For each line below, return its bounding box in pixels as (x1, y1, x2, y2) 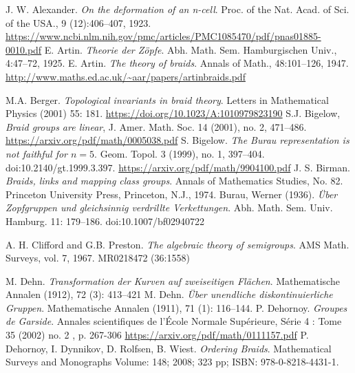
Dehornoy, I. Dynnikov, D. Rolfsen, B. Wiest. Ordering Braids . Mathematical (6, 341, 332, 355)
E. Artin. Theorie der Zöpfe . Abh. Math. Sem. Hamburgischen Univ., (44, 42, 337, 56)
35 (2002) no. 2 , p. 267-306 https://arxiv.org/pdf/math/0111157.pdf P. (6, 328, 309, 342)
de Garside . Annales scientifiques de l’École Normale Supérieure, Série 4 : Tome (6, 314, 342, 328)
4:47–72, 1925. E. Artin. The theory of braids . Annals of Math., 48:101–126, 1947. (6, 56, 349, 70)
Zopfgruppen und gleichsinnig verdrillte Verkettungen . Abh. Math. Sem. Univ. (6, 200, 333, 215)
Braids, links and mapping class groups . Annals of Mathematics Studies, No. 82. (6, 173, 343, 188)
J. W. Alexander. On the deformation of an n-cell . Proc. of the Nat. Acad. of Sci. (6, 2, 349, 16)
